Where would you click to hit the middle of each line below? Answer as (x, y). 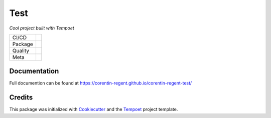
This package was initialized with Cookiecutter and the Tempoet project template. (94, 109)
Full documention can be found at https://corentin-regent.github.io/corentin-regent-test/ (101, 83)
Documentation (34, 71)
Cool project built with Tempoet (42, 28)
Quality (21, 50)
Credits (21, 97)
